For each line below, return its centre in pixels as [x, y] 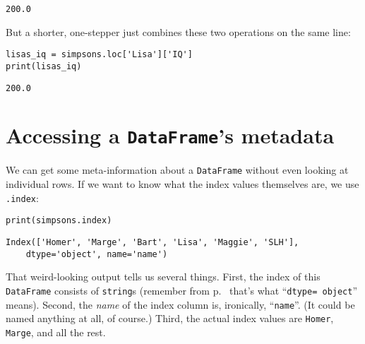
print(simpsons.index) [59, 221]
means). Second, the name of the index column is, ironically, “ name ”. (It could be [180, 304]
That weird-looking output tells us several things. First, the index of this [163, 277]
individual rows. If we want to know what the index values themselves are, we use [182, 184]
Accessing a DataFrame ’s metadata [170, 135]
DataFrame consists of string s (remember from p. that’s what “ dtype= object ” [182, 290]
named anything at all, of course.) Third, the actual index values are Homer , [170, 318]
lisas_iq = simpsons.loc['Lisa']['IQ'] [99, 55]
